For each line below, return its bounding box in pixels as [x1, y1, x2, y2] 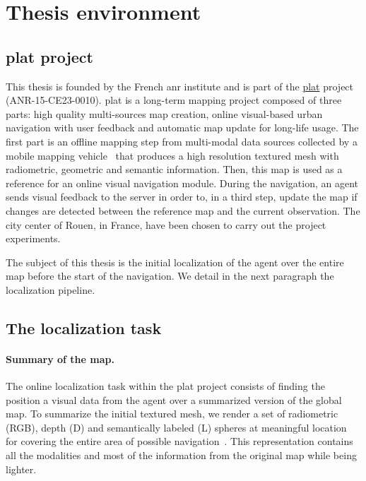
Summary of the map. [6, 351, 114, 366]
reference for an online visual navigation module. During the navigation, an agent [6, 175, 359, 190]
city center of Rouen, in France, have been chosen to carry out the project [6, 217, 326, 232]
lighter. [6, 461, 37, 476]
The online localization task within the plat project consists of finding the [6, 379, 325, 393]
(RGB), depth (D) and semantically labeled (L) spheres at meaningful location [6, 420, 347, 434]
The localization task [6, 316, 162, 338]
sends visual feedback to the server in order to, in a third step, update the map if [6, 189, 358, 204]
